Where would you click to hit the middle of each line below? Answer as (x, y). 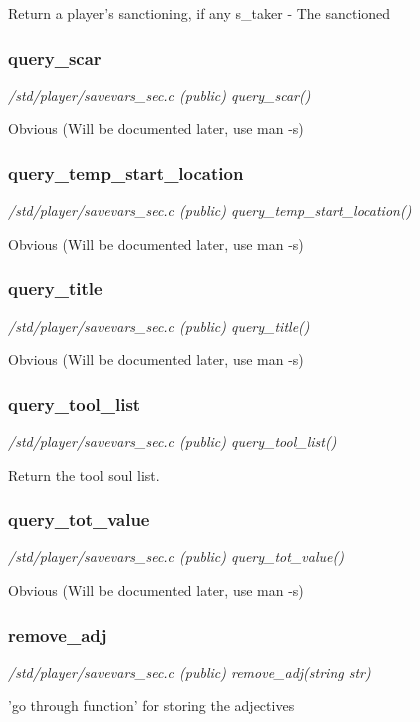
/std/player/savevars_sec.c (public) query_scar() (159, 94)
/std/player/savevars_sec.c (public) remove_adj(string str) (189, 671)
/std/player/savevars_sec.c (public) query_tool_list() (172, 441)
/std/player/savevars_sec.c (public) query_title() (159, 325)
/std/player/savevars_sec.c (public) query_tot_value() (176, 556)
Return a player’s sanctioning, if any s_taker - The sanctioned (199, 13)
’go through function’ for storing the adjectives (151, 705)
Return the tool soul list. (84, 474)
